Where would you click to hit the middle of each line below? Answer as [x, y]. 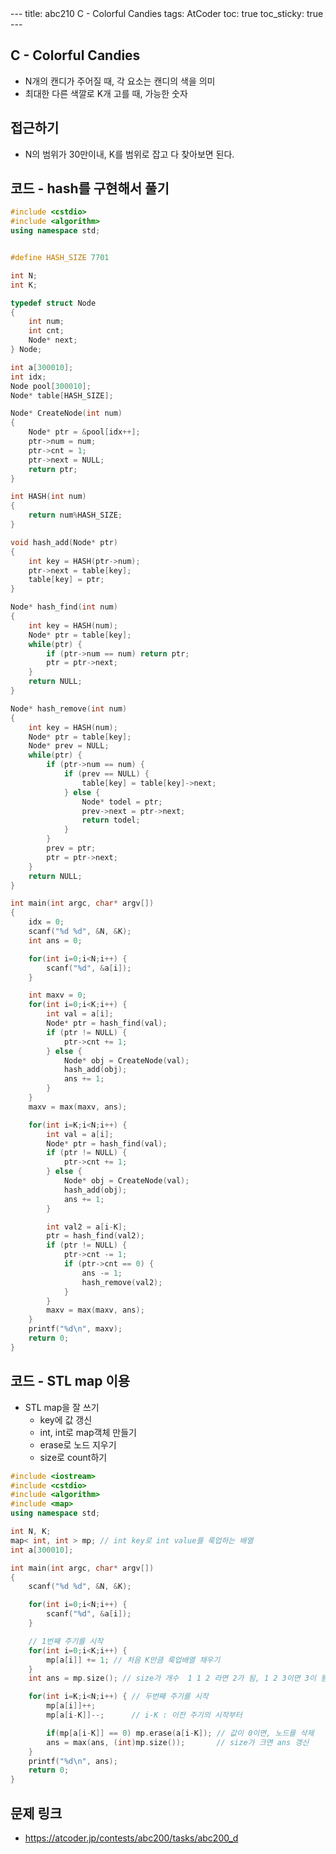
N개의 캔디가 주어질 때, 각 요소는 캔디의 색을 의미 [120, 81]
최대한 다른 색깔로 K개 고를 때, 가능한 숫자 [106, 93]
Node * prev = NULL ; [69, 746]
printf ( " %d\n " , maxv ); [75, 1329]
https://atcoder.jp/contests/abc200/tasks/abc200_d [131, 1838]
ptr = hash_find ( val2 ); [95, 1236]
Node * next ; [53, 340]
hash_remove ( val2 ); [122, 1282]
